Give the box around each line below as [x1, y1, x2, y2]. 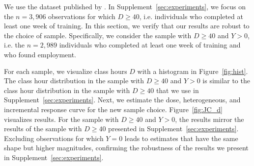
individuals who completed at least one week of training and [59, 40, 241, 50]
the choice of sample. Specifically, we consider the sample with [4, 30, 192, 40]
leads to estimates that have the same [124, 133, 238, 143]
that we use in [156, 85, 199, 95]
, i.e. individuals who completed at [139, 11, 243, 21]
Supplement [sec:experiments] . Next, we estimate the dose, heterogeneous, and [4, 95, 241, 105]
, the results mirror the [175, 114, 244, 124]
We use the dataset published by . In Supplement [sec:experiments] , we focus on [4, 1, 246, 11]
